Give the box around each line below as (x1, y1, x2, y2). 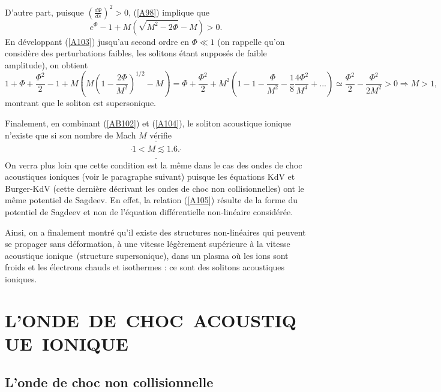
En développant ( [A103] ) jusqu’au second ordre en (5, 35, 189, 47)
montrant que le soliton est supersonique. (5, 97, 156, 109)
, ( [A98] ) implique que (128, 5, 209, 18)
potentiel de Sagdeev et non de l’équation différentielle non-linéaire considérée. (5, 206, 293, 218)
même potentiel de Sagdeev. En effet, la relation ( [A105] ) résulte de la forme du (5, 194, 298, 206)
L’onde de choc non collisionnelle (5, 372, 214, 391)
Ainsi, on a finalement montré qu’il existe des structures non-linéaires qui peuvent (5, 225, 306, 238)
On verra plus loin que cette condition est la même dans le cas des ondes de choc (5, 158, 302, 171)
